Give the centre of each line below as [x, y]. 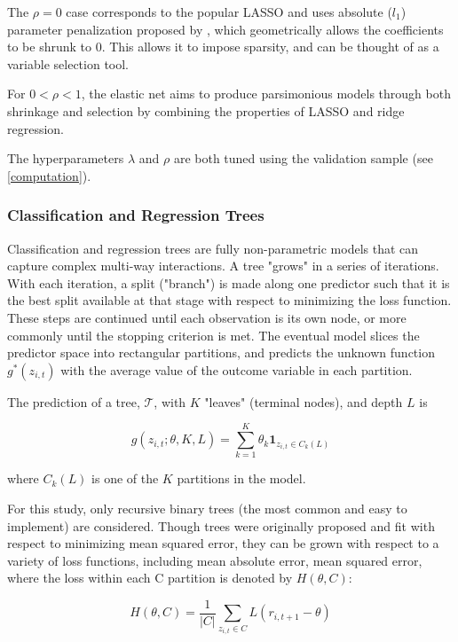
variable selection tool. [68, 63]
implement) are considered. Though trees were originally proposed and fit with [221, 525]
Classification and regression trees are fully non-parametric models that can [213, 248]
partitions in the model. [241, 478]
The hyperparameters [66, 158]
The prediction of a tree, [74, 401]
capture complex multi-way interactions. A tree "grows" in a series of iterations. [223, 266]
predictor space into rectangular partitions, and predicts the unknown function [221, 352]
